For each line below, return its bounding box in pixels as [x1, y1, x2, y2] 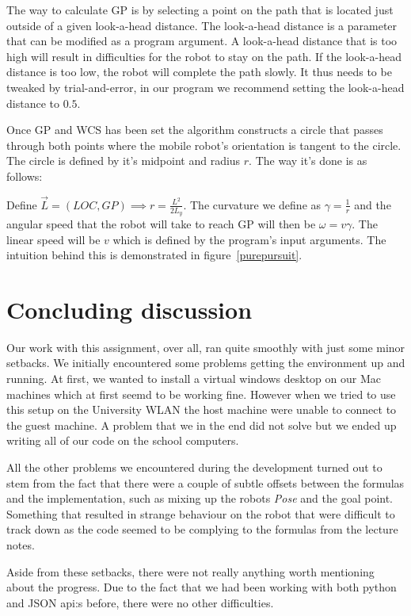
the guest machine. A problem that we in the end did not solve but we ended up [6, 416, 397, 433]
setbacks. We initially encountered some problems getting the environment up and [6, 354, 405, 371]
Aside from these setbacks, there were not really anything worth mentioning [6, 563, 375, 580]
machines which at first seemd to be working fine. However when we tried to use [6, 385, 396, 402]
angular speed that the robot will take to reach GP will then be [6, 215, 316, 231]
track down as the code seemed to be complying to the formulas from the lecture [6, 521, 398, 538]
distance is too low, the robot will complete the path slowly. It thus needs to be [6, 63, 392, 80]
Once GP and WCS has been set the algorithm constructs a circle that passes [6, 121, 383, 138]
